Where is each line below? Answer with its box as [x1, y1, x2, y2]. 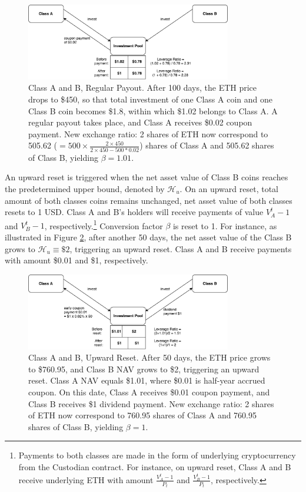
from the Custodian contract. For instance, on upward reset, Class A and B [18, 460, 291, 473]
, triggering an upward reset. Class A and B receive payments [69, 242, 292, 255]
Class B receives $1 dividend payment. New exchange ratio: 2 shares [28, 397, 274, 410]
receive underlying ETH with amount [18, 473, 154, 486]
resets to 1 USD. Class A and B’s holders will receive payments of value [5, 206, 264, 218]
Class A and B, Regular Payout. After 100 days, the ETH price [28, 81, 257, 94]
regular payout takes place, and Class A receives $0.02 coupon [28, 116, 252, 128]
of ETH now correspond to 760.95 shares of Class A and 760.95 [28, 409, 257, 421]
